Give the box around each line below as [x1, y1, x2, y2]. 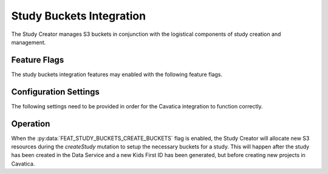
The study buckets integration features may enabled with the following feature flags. [11, 71, 223, 78]
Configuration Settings [11, 86, 100, 97]
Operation [11, 119, 50, 129]
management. [11, 38, 46, 46]
